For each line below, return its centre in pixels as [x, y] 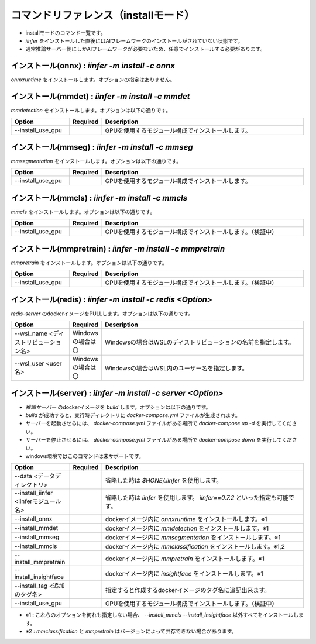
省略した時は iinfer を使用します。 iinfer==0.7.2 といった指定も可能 [197, 498]
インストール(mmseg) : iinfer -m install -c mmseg [102, 147]
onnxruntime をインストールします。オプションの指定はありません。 [93, 80]
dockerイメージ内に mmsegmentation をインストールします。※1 [193, 538]
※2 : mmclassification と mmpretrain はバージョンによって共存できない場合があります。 [131, 631]
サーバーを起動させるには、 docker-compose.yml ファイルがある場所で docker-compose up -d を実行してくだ [159, 423]
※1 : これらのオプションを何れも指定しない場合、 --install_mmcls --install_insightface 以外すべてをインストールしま [164, 615]
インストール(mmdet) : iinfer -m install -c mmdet [100, 97]
